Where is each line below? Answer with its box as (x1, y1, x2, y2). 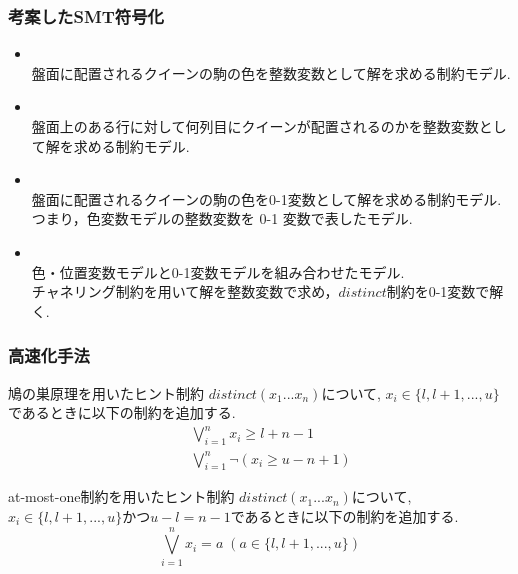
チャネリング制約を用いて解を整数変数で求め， (31, 281, 339, 302)
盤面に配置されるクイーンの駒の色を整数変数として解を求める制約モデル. (31, 62, 511, 83)
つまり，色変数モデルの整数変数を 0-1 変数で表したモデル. (31, 208, 413, 229)
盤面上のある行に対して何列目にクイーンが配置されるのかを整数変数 (31, 116, 479, 136)
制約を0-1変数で (386, 281, 490, 302)
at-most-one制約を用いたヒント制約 (8, 486, 235, 507)
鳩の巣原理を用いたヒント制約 (8, 382, 204, 403)
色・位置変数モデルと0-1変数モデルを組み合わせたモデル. (31, 261, 405, 282)
